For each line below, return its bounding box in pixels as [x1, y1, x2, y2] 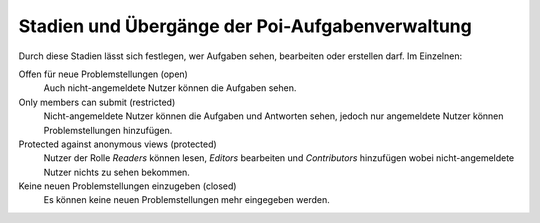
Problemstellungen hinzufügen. [43, 124, 173, 136]
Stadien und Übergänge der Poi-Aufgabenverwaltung [18, 15, 472, 37]
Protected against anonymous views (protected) [18, 138, 217, 150]
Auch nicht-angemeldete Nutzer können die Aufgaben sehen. [43, 82, 297, 94]
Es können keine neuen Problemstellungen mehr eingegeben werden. [43, 194, 330, 206]
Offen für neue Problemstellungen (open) [18, 68, 189, 80]
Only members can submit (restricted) [18, 96, 176, 108]
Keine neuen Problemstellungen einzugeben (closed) [18, 180, 237, 192]
